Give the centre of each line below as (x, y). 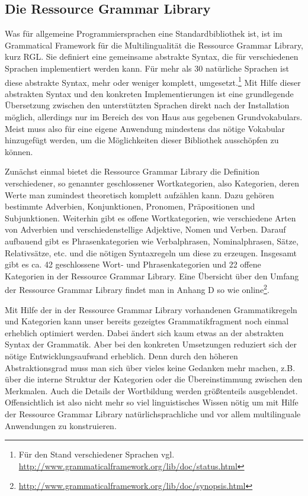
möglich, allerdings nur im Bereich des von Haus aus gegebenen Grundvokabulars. (154, 117)
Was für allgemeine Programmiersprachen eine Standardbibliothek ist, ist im (144, 33)
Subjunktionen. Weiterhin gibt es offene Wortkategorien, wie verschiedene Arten (150, 218)
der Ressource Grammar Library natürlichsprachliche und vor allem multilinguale (153, 413)
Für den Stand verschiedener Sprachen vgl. (97, 454)
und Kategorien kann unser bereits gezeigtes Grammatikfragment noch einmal (147, 321)
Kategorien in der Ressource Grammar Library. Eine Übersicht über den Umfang (152, 276)
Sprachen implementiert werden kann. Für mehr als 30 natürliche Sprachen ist (147, 68)
